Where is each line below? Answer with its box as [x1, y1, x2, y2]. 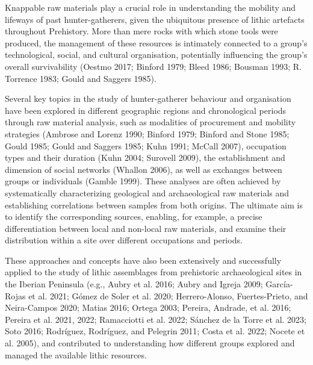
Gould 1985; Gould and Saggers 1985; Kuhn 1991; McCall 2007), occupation [5, 139, 287, 152]
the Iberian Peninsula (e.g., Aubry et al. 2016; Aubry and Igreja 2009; [5, 278, 263, 290]
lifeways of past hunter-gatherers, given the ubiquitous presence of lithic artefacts [5, 13, 305, 25]
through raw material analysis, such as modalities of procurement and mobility [5, 116, 296, 128]
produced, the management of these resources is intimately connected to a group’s [5, 36, 308, 49]
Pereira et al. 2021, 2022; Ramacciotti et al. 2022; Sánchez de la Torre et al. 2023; [5, 313, 306, 325]
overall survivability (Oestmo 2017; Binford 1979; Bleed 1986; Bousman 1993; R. [5, 60, 302, 72]
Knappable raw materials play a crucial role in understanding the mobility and [5, 1, 296, 13]
